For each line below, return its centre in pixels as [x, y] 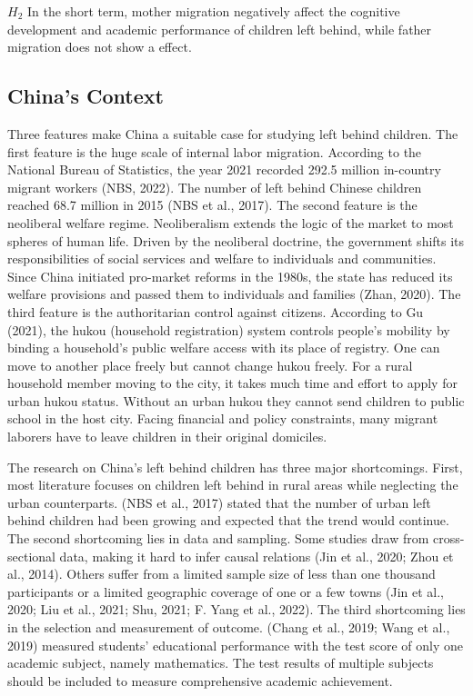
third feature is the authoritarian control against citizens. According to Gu [216, 311]
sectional [31, 556]
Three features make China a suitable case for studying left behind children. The [233, 133]
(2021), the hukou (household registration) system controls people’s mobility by [229, 329]
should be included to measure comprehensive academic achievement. [200, 680]
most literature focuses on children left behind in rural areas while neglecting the [233, 485]
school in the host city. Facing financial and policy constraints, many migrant [223, 418]
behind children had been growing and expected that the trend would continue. [228, 520]
